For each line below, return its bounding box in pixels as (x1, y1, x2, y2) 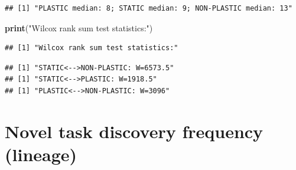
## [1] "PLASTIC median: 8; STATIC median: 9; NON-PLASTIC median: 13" (5, 4, 292, 12)
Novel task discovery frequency (5, 119, 264, 143)
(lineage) (5, 142, 77, 166)
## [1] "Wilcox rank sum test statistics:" (5, 44, 178, 53)
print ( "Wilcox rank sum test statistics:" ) (5, 21, 153, 34)
